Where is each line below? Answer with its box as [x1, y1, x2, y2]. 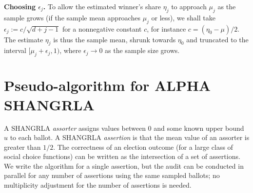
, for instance [147, 23, 186, 34]
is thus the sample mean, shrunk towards [53, 34, 176, 44]
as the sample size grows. [105, 45, 180, 55]
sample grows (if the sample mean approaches [4, 12, 140, 22]
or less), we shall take [151, 12, 215, 22]
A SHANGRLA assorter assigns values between [4, 123, 146, 133]
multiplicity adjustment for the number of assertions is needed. [4, 180, 192, 190]
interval [4, 45, 26, 55]
